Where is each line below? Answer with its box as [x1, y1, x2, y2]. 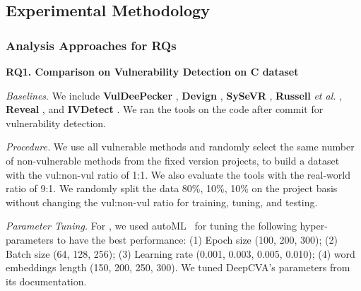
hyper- [300, 218, 328, 233]
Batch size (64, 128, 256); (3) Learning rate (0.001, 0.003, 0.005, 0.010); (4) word [6, 246, 355, 261]
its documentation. [6, 273, 87, 288]
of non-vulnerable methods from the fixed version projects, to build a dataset [6, 153, 340, 167]
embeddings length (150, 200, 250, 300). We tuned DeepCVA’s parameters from [6, 260, 350, 275]
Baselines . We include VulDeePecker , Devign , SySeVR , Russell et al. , [6, 88, 343, 102]
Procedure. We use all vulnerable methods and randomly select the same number [6, 139, 355, 154]
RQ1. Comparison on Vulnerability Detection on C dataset [6, 64, 299, 78]
